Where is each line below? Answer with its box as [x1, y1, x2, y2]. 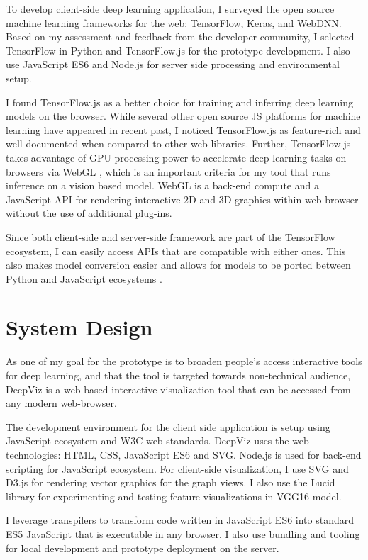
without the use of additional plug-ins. [6, 206, 172, 220]
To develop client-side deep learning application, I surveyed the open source [6, 1, 335, 16]
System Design [6, 313, 153, 342]
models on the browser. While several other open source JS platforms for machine [6, 108, 361, 123]
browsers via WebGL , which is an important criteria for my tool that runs [6, 164, 331, 179]
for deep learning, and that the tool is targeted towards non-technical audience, [6, 368, 351, 382]
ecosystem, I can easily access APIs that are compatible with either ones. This [6, 243, 346, 258]
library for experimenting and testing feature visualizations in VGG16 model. [6, 488, 342, 503]
